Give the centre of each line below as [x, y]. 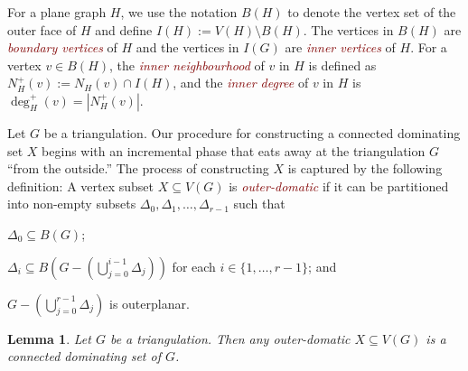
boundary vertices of [62, 47]
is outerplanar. [149, 303]
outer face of [42, 29]
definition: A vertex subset [80, 185]
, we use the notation [179, 12]
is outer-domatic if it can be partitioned [339, 185]
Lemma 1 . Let [49, 338]
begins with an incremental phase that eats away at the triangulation [234, 150]
